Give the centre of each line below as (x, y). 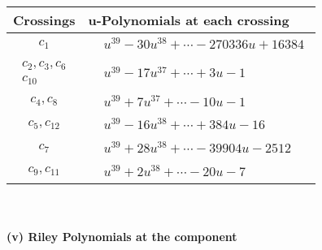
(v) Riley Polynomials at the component (122, 237)
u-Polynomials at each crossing (189, 20)
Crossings (44, 20)
